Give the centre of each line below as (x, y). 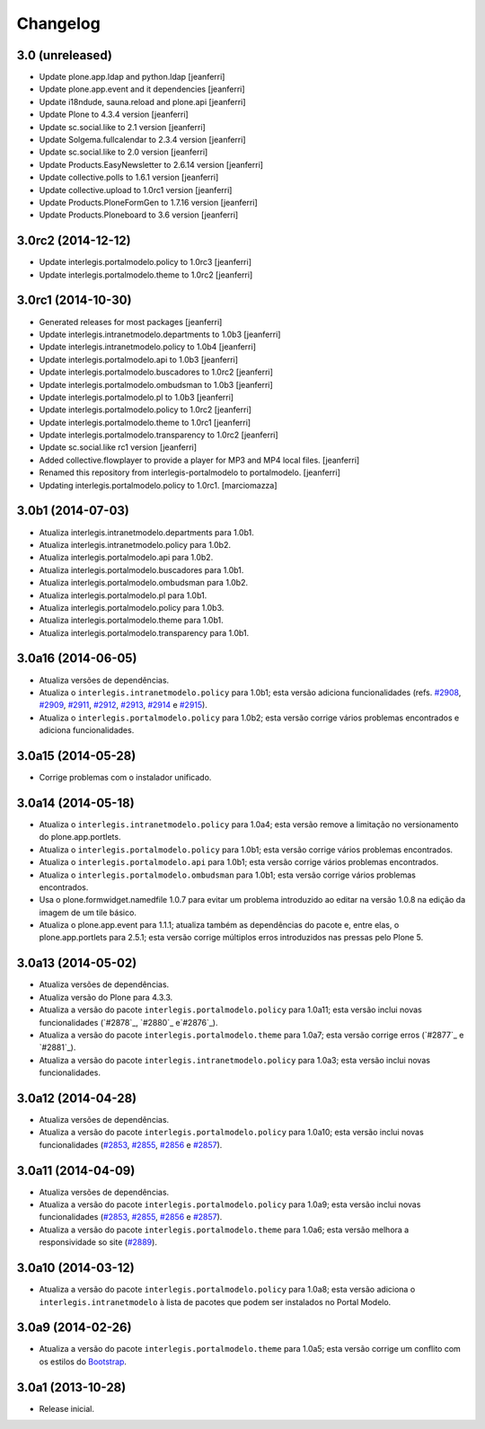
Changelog (58, 23)
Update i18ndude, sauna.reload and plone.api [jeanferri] (142, 101)
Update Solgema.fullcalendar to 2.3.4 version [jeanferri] (142, 140)
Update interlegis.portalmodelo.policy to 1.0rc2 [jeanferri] (145, 410)
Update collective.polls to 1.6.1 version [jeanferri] (129, 177)
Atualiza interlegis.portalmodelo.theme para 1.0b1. (131, 621)
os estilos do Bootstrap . (83, 1362)
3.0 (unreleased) (64, 55)
